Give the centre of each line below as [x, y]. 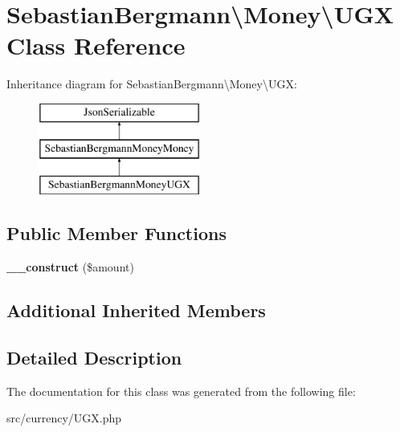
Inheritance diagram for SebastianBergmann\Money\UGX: [152, 84]
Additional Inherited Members [136, 310]
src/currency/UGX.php [64, 418]
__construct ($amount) [70, 267]
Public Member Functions [116, 233]
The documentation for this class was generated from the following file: [181, 391]
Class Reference [96, 45]
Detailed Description [94, 357]
